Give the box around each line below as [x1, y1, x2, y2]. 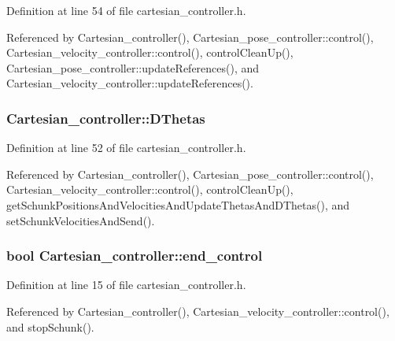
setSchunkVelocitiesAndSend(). [6, 212, 155, 228]
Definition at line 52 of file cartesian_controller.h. [6, 139, 246, 156]
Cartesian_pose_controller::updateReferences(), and [6, 59, 260, 76]
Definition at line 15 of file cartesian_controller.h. [6, 276, 246, 293]
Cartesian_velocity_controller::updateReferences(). [6, 75, 253, 91]
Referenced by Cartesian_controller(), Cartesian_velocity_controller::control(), [6, 302, 389, 319]
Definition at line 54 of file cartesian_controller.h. [6, 2, 246, 18]
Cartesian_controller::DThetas [6, 108, 205, 128]
